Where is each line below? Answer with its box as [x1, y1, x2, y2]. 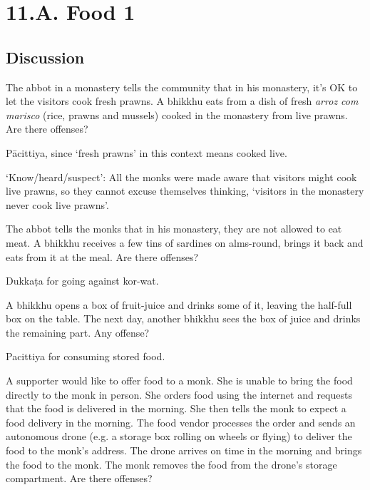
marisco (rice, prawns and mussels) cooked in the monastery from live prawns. [6, 107, 348, 122]
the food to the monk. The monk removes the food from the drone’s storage [6, 456, 337, 471]
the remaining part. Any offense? [6, 325, 150, 340]
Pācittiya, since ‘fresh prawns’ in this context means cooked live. [6, 145, 287, 160]
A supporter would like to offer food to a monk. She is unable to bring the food [6, 373, 353, 388]
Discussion [6, 46, 85, 68]
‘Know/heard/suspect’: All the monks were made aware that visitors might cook [6, 169, 357, 184]
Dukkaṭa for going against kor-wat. [6, 273, 159, 288]
